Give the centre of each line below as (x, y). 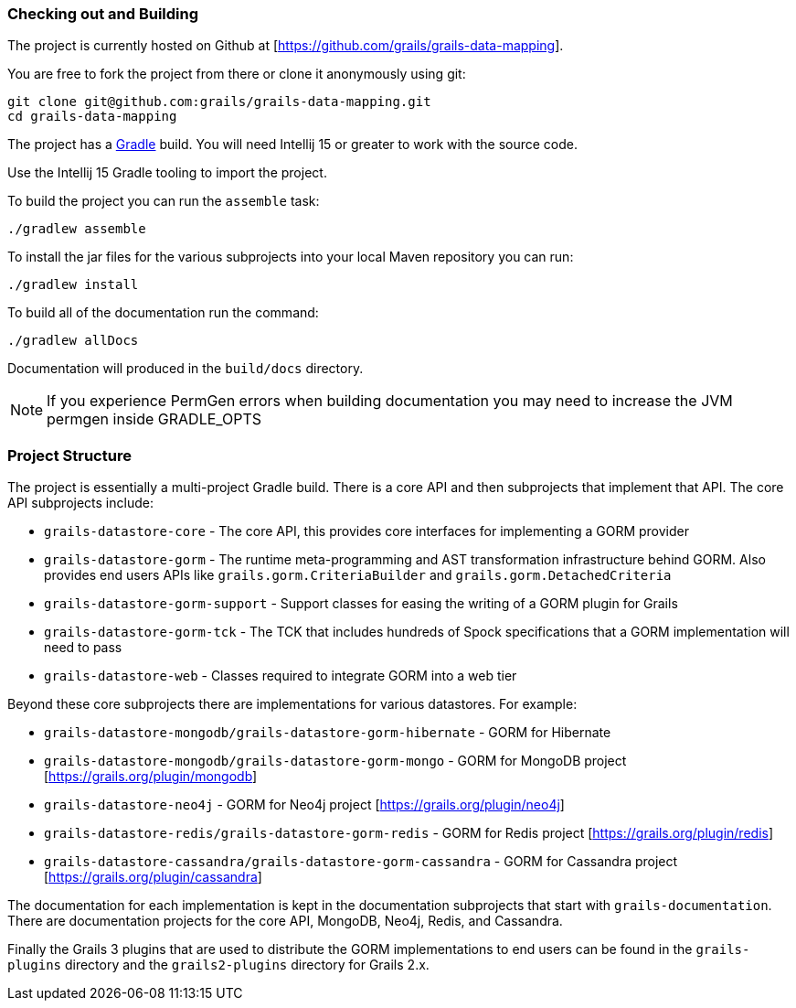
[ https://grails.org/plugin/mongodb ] (151, 777)
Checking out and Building (103, 14)
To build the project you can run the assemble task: (164, 201)
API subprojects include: (80, 503)
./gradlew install (73, 285)
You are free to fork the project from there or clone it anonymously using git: (237, 74)
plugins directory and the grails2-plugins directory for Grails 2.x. (218, 965)
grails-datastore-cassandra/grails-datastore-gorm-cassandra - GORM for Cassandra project (361, 862)
